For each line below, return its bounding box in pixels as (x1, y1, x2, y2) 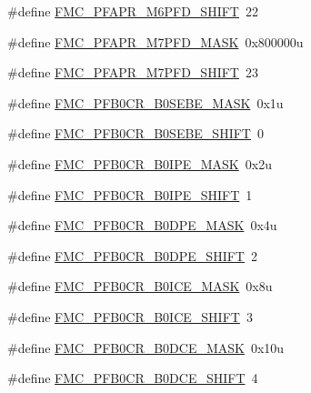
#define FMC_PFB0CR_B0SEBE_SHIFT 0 (7, 124, 264, 143)
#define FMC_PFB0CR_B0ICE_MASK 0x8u (7, 277, 273, 296)
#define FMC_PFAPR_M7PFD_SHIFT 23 (7, 63, 258, 82)
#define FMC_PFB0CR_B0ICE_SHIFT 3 (7, 307, 253, 326)
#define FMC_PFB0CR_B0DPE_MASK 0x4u (7, 216, 277, 235)
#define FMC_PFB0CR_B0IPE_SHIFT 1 (7, 185, 253, 204)
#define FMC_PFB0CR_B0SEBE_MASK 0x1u (7, 93, 284, 112)
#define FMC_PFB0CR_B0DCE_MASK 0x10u (7, 338, 285, 357)
